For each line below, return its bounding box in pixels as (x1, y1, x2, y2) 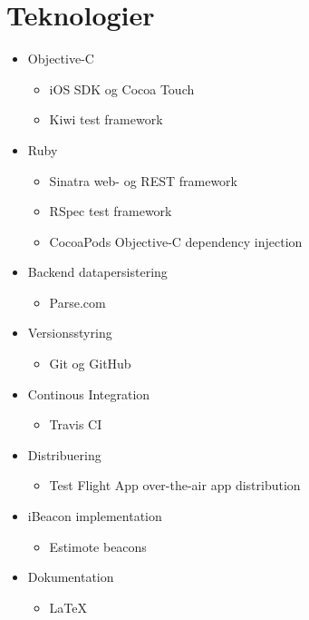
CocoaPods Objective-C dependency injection (49, 231, 303, 251)
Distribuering (27, 445, 101, 464)
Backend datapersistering (27, 262, 168, 281)
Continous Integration (27, 384, 150, 403)
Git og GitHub (49, 354, 131, 373)
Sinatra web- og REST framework (49, 171, 237, 190)
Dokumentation (27, 567, 114, 586)
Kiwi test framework (49, 110, 163, 129)
